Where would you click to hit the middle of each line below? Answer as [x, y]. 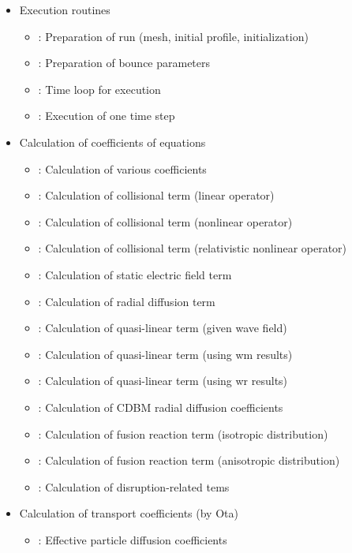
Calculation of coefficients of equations [112, 142]
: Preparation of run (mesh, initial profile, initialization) [173, 36]
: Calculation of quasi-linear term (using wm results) [165, 354]
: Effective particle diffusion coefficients [133, 539]
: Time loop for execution [99, 89]
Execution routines [65, 9]
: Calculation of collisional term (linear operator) [156, 195]
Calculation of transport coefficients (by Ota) [129, 513]
